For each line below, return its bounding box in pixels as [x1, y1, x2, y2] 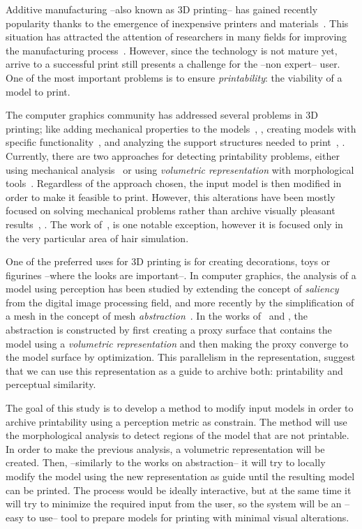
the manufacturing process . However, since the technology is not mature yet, [6, 43, 338, 57]
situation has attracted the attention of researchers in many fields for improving [6, 29, 347, 44]
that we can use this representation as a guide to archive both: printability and [6, 363, 343, 378]
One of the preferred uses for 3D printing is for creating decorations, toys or [6, 254, 331, 269]
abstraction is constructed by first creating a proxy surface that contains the [6, 322, 332, 337]
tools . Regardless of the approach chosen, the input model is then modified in [6, 176, 342, 191]
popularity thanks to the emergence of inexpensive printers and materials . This [6, 15, 349, 30]
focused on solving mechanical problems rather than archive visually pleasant [6, 203, 335, 218]
